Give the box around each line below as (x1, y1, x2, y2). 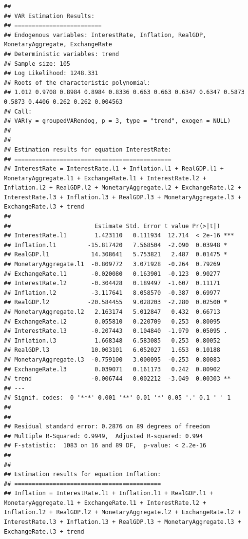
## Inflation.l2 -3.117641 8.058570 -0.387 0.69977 (4, 289, 220, 296)
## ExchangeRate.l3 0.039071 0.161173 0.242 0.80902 (4, 366, 220, 373)
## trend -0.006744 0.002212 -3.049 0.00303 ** (4, 375, 231, 383)
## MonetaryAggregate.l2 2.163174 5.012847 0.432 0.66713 (4, 308, 220, 315)
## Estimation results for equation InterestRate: (4, 146, 172, 153)
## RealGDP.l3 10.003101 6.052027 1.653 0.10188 (4, 346, 220, 354)
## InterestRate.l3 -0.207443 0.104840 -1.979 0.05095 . (4, 327, 228, 335)
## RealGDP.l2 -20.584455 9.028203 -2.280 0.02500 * (4, 299, 228, 306)
